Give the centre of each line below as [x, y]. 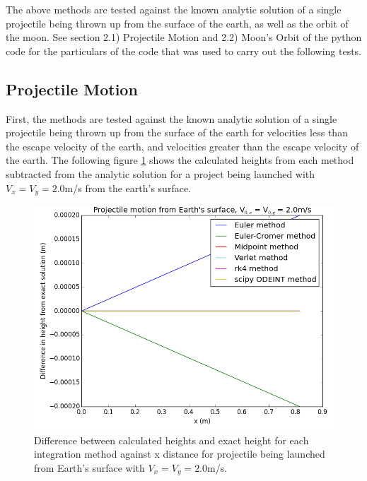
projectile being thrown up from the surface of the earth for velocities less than [177, 132]
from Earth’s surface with [89, 467]
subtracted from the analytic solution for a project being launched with [161, 173]
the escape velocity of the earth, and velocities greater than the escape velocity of [182, 146]
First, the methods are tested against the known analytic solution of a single [171, 118]
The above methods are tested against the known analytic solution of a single [174, 9]
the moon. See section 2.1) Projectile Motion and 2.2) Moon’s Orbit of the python [184, 37]
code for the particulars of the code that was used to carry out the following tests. [184, 51]
